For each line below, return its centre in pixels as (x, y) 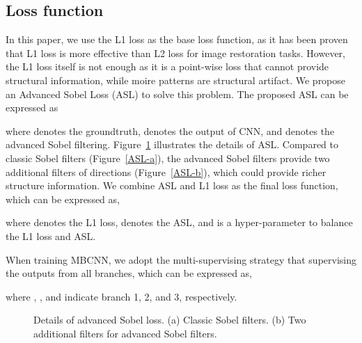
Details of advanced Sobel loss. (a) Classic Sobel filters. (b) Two (170, 320)
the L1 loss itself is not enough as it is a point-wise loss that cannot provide (167, 66)
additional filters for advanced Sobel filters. (125, 333)
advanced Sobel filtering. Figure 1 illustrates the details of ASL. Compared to (172, 144)
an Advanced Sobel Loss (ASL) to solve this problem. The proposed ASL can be (177, 94)
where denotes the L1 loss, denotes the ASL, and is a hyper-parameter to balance (179, 222)
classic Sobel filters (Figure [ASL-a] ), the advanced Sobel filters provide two (168, 158)
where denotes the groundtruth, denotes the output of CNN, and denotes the (170, 130)
